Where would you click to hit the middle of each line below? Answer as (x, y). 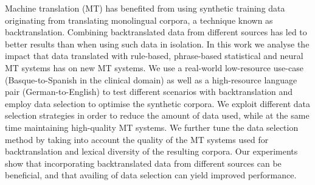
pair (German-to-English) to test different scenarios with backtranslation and (149, 92)
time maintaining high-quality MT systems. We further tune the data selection (152, 127)
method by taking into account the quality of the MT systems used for (137, 139)
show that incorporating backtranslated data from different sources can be (143, 163)
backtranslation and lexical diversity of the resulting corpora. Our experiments (151, 151)
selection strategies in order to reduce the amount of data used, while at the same (157, 115)
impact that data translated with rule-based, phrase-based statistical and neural (154, 56)
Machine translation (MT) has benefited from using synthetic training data (145, 8)
